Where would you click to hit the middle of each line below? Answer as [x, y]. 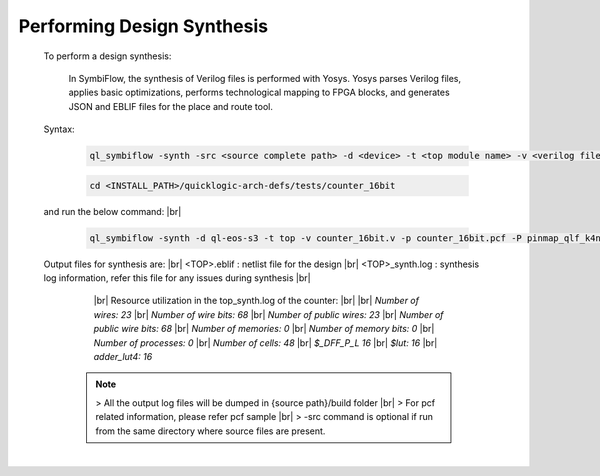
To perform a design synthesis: [107, 56]
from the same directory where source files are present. [210, 431]
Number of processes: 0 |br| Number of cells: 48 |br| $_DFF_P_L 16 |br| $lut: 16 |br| [265, 342]
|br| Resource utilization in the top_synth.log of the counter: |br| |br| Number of [256, 301]
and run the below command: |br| [112, 211]
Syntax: [59, 129]
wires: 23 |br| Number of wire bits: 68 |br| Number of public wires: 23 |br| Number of [268, 314]
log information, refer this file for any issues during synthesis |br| [177, 278]
